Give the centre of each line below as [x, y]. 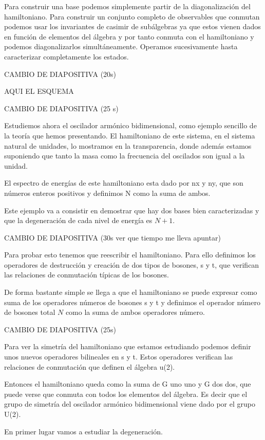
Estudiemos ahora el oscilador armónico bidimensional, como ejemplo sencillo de [130, 125]
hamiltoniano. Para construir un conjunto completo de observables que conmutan [132, 16]
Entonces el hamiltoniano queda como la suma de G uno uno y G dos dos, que [128, 384]
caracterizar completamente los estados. [67, 56]
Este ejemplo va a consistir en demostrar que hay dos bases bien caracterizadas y [132, 210]
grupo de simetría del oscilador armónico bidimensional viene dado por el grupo [130, 404]
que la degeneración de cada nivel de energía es [78, 220]
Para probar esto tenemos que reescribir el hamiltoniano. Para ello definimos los [130, 255]
